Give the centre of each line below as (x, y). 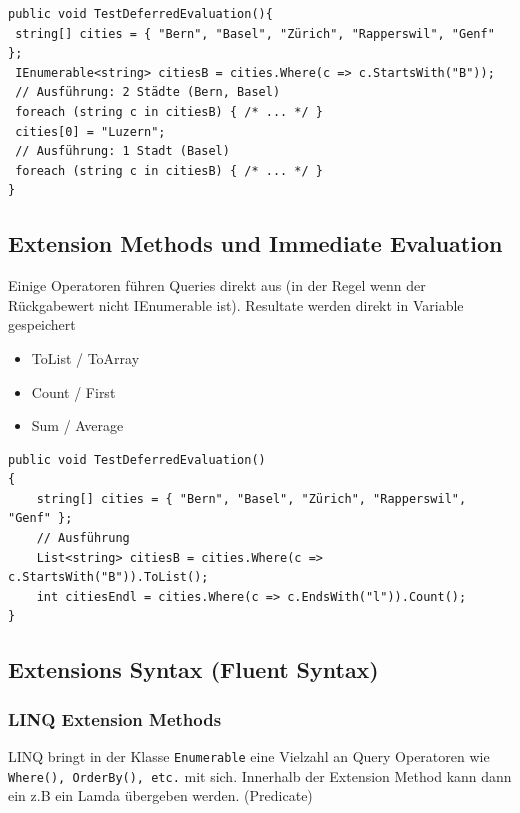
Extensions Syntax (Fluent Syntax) (193, 669)
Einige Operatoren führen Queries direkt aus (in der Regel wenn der (217, 285)
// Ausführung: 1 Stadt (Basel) (122, 151)
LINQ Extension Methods (115, 718)
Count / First (73, 391)
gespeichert (42, 324)
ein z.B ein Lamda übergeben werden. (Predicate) (160, 795)
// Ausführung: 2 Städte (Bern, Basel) (148, 92)
